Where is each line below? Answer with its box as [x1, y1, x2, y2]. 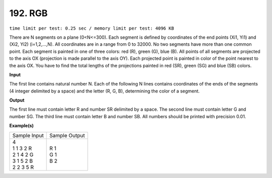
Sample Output [49, 132, 85, 139]
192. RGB [9, 8, 48, 19]
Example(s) [9, 123, 34, 129]
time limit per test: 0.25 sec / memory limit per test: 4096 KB [9, 25, 174, 31]
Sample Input [12, 132, 44, 139]
